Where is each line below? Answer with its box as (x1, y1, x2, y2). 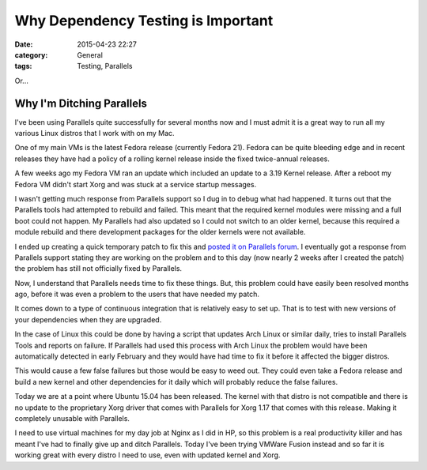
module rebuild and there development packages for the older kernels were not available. (14, 227, 306, 237)
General (77, 50, 103, 59)
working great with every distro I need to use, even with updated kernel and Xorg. (14, 450, 281, 460)
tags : (14, 62, 32, 71)
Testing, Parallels (77, 62, 133, 71)
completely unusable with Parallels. (14, 414, 130, 423)
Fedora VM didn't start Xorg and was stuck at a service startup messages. (14, 179, 257, 189)
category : (14, 50, 48, 59)
